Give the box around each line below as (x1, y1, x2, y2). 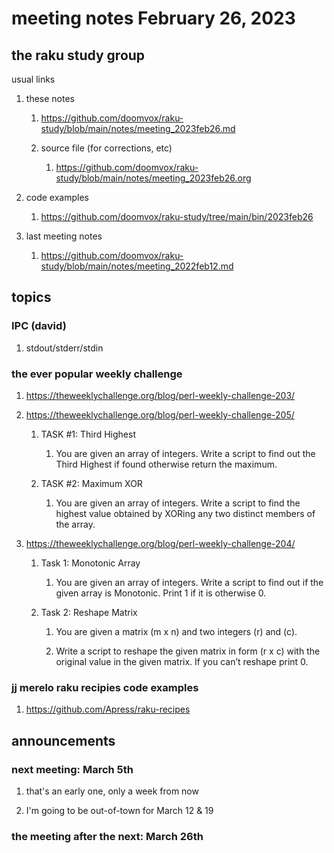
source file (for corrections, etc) (40, 142, 173, 154)
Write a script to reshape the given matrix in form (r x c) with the (55, 645, 321, 657)
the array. (55, 518, 96, 530)
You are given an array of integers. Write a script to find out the (55, 447, 316, 459)
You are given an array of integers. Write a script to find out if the (55, 576, 324, 588)
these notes (25, 93, 75, 104)
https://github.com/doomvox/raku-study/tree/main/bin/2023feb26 (40, 211, 314, 222)
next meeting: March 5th (11, 762, 134, 776)
